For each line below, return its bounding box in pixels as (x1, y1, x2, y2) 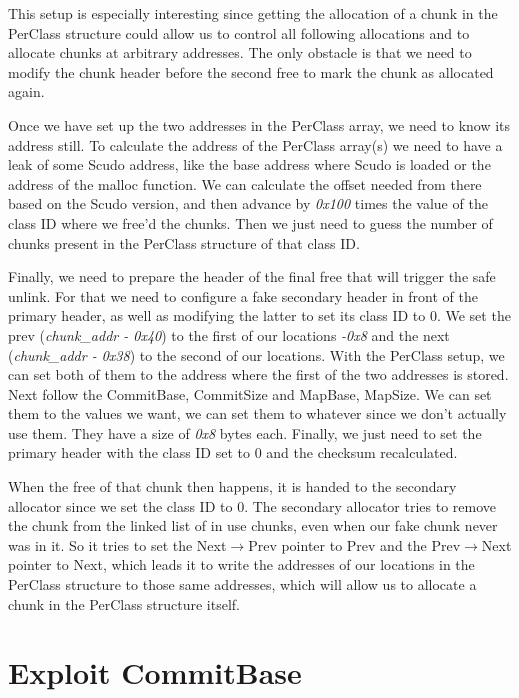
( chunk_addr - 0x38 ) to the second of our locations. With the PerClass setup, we (8, 344, 505, 365)
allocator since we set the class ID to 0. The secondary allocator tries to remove (8, 495, 497, 516)
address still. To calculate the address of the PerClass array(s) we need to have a (8, 134, 503, 155)
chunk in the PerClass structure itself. (8, 593, 241, 614)
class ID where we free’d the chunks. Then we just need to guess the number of (8, 212, 493, 233)
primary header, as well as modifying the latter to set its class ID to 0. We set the (8, 305, 511, 326)
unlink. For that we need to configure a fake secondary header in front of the (8, 285, 478, 306)
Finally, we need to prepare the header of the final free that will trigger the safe (8, 266, 496, 287)
